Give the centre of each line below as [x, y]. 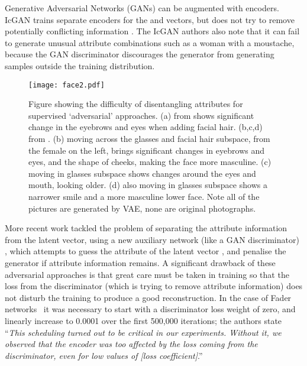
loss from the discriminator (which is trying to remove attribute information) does [154, 286]
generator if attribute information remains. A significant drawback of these [140, 262]
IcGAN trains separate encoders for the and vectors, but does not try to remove [150, 19]
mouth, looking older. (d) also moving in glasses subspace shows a [148, 185]
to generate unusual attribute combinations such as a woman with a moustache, [150, 42]
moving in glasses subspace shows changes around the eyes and [142, 173]
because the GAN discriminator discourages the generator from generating [140, 54]
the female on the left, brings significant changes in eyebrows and [146, 150]
